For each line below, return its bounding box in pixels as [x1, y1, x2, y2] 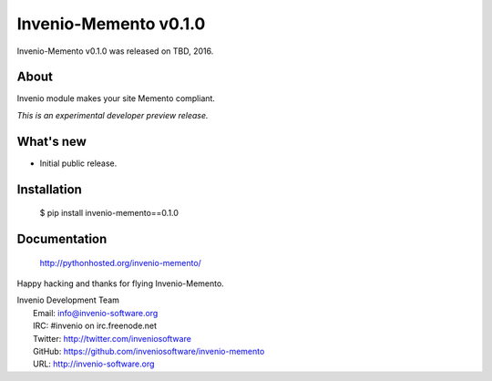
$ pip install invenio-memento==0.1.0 [39, 208, 179, 219]
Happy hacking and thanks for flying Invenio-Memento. [16, 278, 225, 289]
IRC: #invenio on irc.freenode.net [33, 320, 158, 332]
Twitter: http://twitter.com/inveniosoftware [33, 333, 191, 344]
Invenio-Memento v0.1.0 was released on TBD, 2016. [16, 46, 214, 57]
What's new [16, 133, 87, 149]
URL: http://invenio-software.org [33, 358, 155, 369]
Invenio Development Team [16, 294, 120, 305]
